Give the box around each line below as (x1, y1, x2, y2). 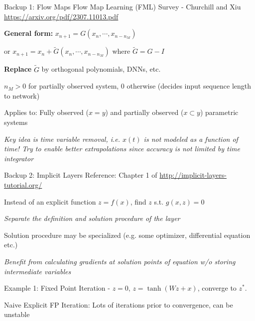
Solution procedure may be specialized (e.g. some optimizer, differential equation (4, 229, 251, 240)
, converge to (197, 283, 237, 293)
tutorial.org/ (4, 179, 42, 190)
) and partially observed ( (105, 107, 184, 117)
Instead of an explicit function (4, 196, 96, 207)
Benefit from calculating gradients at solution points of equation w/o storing (4, 256, 236, 266)
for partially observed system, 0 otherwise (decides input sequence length (28, 81, 252, 91)
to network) (4, 90, 40, 101)
